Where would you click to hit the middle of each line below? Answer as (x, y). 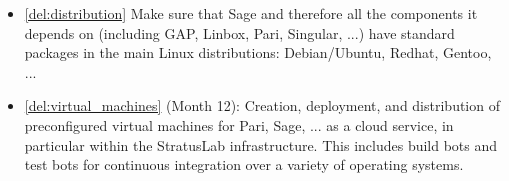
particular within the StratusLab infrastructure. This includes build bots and (261, 144)
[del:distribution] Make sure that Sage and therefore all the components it (251, 13)
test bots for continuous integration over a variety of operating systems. (244, 164)
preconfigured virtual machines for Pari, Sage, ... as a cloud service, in (239, 124)
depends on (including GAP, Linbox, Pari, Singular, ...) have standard (239, 32)
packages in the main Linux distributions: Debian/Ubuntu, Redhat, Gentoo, (258, 52)
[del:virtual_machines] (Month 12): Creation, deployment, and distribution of (262, 105)
